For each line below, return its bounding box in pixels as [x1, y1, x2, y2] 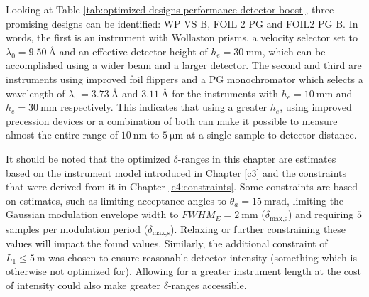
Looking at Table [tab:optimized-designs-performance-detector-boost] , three [6, 2, 334, 16]
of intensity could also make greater [6, 278, 160, 292]
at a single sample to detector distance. [186, 127, 357, 142]
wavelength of [6, 85, 65, 100]
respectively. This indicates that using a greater [60, 99, 268, 114]
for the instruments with [172, 85, 278, 100]
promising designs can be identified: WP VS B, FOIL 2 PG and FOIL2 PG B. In [6, 16, 358, 31]
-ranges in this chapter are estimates [177, 151, 336, 166]
